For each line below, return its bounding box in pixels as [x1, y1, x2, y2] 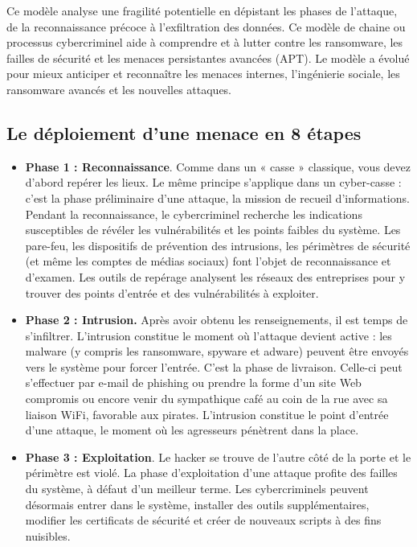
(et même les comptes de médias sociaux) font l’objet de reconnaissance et [25, 253, 391, 269]
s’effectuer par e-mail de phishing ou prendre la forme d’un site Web [25, 374, 362, 391]
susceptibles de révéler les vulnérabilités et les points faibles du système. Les [25, 221, 401, 238]
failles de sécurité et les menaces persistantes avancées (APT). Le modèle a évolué [6, 49, 410, 66]
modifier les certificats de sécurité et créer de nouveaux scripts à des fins [25, 512, 382, 528]
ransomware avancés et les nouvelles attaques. [6, 80, 232, 97]
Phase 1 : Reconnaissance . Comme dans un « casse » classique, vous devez [25, 158, 411, 175]
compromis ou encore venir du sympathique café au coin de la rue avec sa [25, 390, 388, 407]
